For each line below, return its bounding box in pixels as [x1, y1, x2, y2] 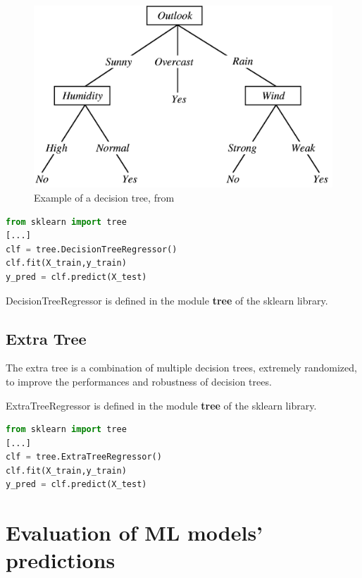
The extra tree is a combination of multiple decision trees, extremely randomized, [6, 360, 357, 375]
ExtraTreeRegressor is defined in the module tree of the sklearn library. [6, 398, 317, 412]
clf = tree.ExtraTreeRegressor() [6, 452, 162, 462]
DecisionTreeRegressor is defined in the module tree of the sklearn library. [6, 293, 328, 307]
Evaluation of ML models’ [6, 518, 263, 547]
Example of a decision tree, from [34, 190, 175, 204]
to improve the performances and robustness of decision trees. [6, 374, 272, 388]
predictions [6, 546, 116, 574]
